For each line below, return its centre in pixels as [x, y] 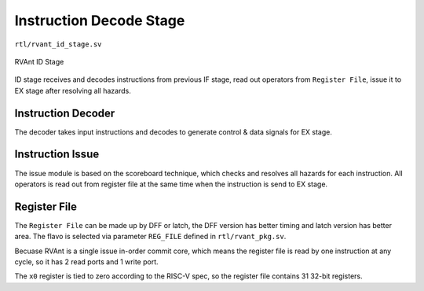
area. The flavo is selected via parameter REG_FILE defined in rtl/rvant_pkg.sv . [150, 237]
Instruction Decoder [65, 113]
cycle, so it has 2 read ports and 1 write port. [86, 262]
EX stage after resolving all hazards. [73, 90]
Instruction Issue [57, 155]
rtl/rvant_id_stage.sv [58, 44]
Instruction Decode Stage [100, 20]
